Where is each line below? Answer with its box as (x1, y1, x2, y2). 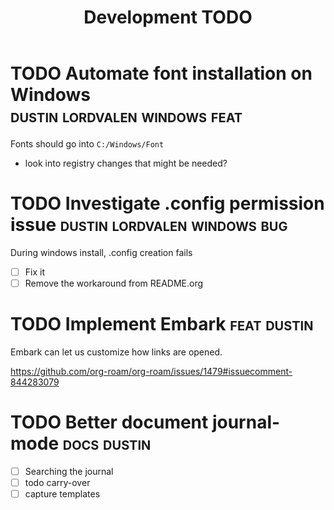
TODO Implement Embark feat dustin (10, 313, 314, 336)
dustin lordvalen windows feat (10, 105, 243, 128)
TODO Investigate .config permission (10, 192, 325, 215)
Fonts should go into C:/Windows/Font (10, 137, 165, 150)
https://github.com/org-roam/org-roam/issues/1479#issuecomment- (10, 365, 293, 377)
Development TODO (83, 6, 253, 29)
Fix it (24, 266, 45, 278)
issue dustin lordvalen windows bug (10, 214, 288, 236)
